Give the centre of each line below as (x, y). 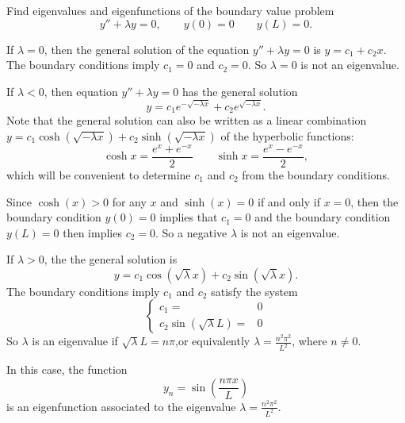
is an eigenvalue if (75, 341)
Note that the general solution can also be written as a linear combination (187, 120)
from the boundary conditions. (316, 174)
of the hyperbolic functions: (287, 135)
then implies (92, 232)
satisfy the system (254, 291)
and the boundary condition (323, 217)
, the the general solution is (111, 259)
